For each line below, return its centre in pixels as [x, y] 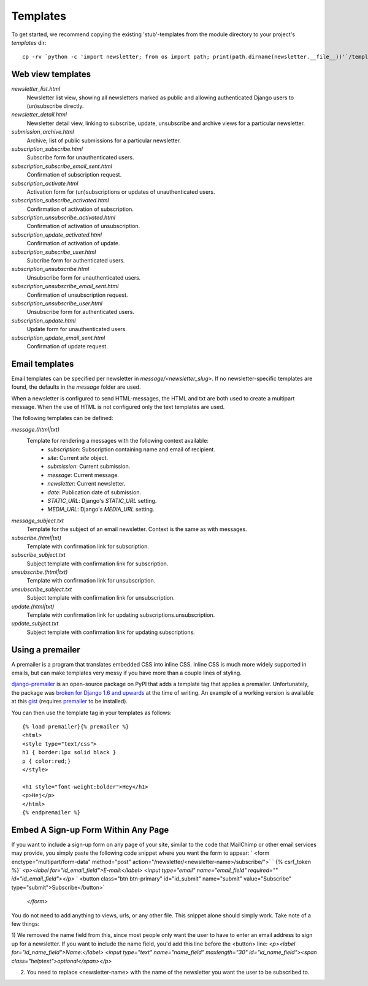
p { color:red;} [47, 761]
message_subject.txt [38, 521]
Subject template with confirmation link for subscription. [98, 564]
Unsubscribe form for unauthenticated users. [84, 277]
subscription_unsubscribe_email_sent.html [65, 286]
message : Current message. [83, 475]
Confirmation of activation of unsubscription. [83, 226]
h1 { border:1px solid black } [69, 752]
